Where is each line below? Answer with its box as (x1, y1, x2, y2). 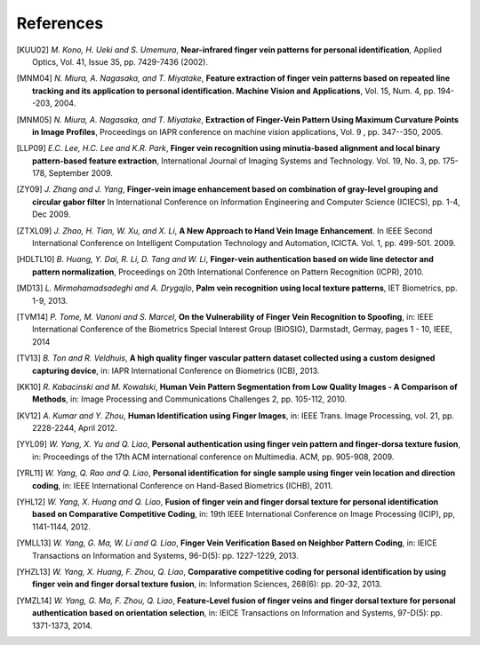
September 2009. (48, 168, 113, 179)
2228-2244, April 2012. (32, 423, 117, 434)
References (16, 13, 104, 33)
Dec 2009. (32, 209, 71, 219)
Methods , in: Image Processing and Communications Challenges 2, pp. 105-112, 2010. (32, 394, 347, 404)
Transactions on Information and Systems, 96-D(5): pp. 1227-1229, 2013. (32, 550, 300, 561)
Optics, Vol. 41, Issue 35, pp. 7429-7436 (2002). (32, 56, 209, 67)
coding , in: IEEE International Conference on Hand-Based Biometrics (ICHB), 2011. (32, 480, 333, 490)
